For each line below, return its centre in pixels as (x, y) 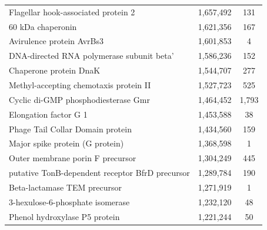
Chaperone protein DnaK (55, 70)
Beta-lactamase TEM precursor (65, 187)
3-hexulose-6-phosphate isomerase (69, 201)
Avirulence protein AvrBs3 (56, 41)
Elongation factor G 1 (48, 114)
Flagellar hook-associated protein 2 (72, 11)
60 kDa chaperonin (43, 26)
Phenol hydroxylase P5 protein (64, 216)
